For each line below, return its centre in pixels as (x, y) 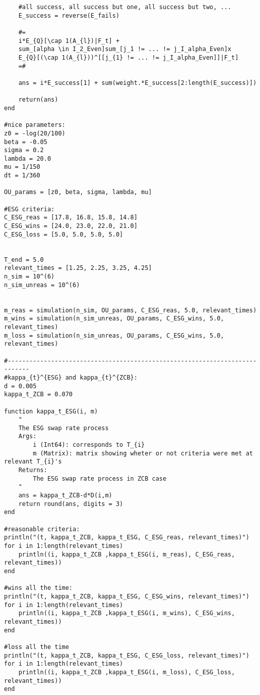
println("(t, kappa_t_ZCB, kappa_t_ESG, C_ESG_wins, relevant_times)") (127, 596)
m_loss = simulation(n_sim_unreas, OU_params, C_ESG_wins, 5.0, (114, 335)
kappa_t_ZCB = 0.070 (39, 395)
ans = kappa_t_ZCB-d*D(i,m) (65, 496)
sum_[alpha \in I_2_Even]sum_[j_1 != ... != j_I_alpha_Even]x (125, 49)
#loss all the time (37, 647)
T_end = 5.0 (24, 260)
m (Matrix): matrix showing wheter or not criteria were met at (143, 453)
